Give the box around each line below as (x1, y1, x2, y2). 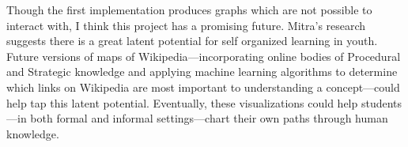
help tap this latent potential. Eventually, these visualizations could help (6, 94, 358, 111)
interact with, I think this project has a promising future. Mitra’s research (6, 17, 366, 33)
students (361, 94, 402, 111)
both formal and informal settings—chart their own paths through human (30, 110, 388, 126)
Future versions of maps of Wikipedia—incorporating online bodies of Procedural (6, 47, 401, 64)
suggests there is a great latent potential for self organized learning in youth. (6, 32, 378, 49)
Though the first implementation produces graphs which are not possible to (6, 2, 372, 17)
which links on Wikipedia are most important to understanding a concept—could (6, 78, 400, 95)
